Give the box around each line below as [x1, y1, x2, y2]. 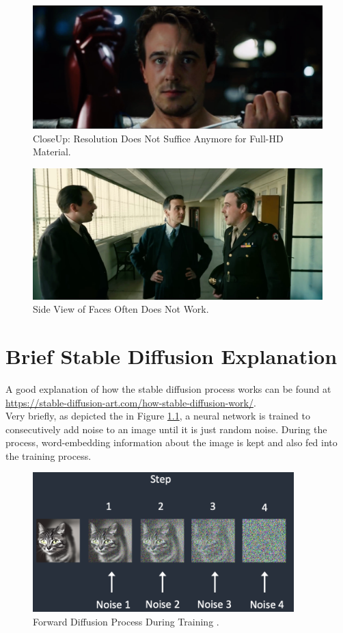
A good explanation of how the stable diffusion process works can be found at [5, 381, 331, 396]
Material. [33, 144, 71, 159]
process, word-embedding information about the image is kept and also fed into [5, 435, 338, 450]
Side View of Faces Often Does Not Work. [33, 302, 209, 316]
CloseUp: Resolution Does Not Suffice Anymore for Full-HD [33, 131, 284, 145]
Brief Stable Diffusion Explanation [5, 341, 338, 370]
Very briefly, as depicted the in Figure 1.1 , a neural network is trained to [5, 409, 310, 423]
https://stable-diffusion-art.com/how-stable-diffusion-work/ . [5, 395, 256, 409]
